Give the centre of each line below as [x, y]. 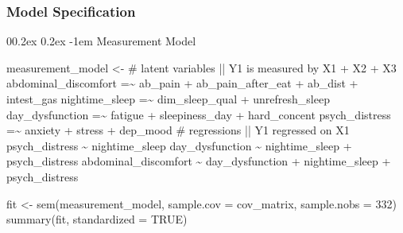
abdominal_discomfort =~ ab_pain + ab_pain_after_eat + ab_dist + [182, 83]
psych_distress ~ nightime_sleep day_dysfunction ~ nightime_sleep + [179, 145]
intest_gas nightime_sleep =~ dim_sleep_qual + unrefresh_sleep [168, 99]
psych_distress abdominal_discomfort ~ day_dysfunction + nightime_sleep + [199, 161]
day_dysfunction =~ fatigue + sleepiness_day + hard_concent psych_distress [199, 114]
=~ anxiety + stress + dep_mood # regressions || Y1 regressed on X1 [178, 130]
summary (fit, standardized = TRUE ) [97, 219]
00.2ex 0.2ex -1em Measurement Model [101, 41]
